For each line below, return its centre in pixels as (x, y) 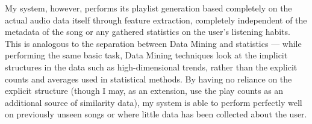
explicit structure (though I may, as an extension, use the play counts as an (144, 91)
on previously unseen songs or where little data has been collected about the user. (156, 114)
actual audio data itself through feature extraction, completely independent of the (156, 20)
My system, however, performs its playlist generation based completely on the (148, 8)
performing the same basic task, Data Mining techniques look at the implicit (146, 55)
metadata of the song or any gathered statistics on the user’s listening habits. (148, 32)
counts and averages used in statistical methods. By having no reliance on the (148, 79)
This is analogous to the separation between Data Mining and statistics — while (153, 43)
